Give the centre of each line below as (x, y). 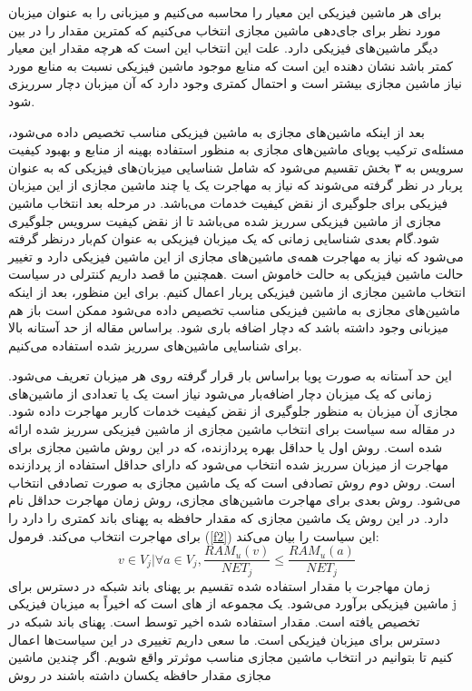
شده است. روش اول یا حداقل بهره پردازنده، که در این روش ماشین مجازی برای (226, 446)
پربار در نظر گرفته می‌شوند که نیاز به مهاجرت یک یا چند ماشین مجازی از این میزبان (236, 185)
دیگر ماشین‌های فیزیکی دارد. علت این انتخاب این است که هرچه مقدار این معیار (223, 48)
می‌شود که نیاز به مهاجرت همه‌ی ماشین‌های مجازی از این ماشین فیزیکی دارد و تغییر (236, 256)
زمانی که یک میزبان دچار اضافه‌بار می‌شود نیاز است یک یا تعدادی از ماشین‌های (220, 393)
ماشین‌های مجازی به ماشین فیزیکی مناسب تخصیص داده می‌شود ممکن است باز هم (235, 309)
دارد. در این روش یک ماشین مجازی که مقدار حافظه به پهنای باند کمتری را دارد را (229, 518)
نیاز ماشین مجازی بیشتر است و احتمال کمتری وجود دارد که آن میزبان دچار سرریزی (235, 83)
